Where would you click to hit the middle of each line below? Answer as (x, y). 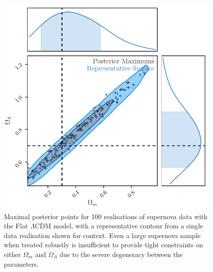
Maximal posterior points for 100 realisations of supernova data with (106, 216)
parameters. (21, 264)
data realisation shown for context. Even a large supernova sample (102, 235)
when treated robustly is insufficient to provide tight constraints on (104, 245)
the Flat (16, 226)
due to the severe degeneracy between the (121, 254)
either (13, 254)
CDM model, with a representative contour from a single (119, 226)
